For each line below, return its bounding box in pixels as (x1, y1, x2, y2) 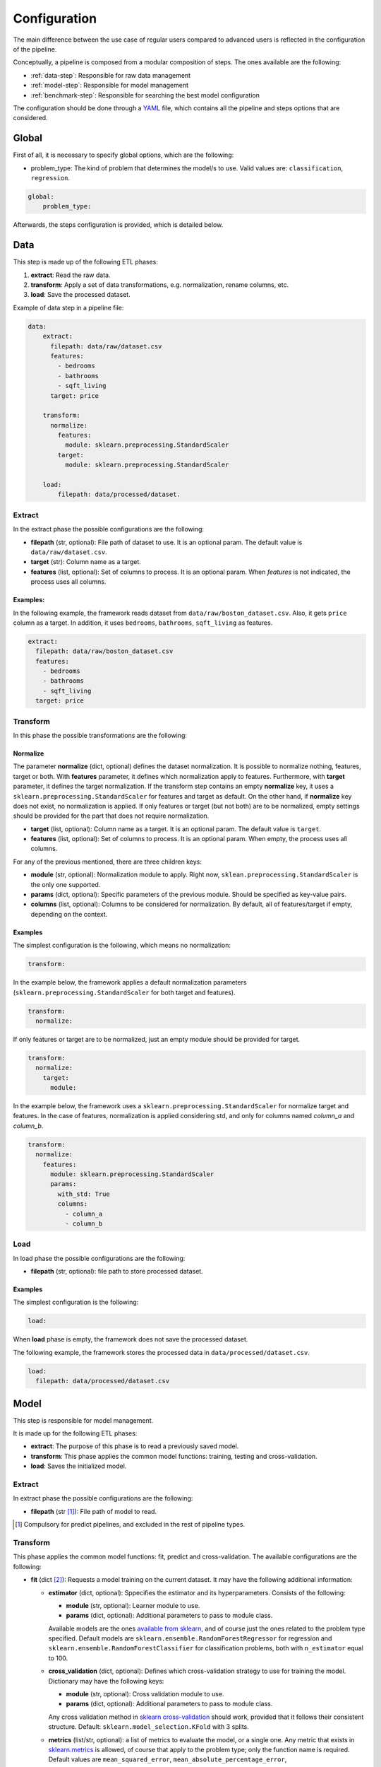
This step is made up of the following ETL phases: (13, 258, 159, 266)
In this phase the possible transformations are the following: (13, 731, 187, 739)
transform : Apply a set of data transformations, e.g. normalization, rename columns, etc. (30, 281, 289, 289)
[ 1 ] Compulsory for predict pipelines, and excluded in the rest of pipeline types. (15, 1520, 246, 1529)
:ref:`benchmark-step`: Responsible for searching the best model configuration (30, 90, 260, 99)
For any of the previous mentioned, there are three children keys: (13, 857, 202, 866)
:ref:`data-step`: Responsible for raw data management (30, 71, 190, 79)
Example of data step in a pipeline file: (13, 303, 124, 312)
